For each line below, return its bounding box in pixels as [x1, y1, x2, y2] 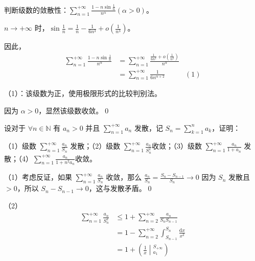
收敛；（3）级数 [151, 140, 202, 151]
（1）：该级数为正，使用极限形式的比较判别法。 [4, 88, 161, 99]
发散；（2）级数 [70, 140, 121, 151]
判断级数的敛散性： [4, 4, 68, 15]
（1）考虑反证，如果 [4, 172, 72, 182]
